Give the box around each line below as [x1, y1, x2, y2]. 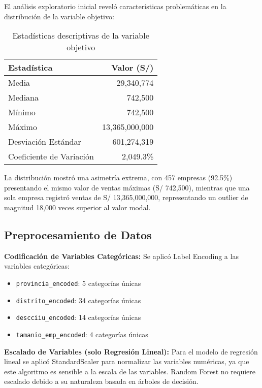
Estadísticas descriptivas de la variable [12, 29, 149, 42]
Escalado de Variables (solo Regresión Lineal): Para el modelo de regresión [4, 346, 258, 357]
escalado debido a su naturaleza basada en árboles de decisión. [4, 376, 199, 386]
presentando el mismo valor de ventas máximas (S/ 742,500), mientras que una [4, 182, 250, 192]
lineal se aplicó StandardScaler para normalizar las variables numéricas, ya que [4, 356, 249, 367]
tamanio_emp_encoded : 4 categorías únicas [16, 329, 148, 339]
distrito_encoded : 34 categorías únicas [16, 295, 141, 305]
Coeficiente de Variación [8, 150, 94, 163]
